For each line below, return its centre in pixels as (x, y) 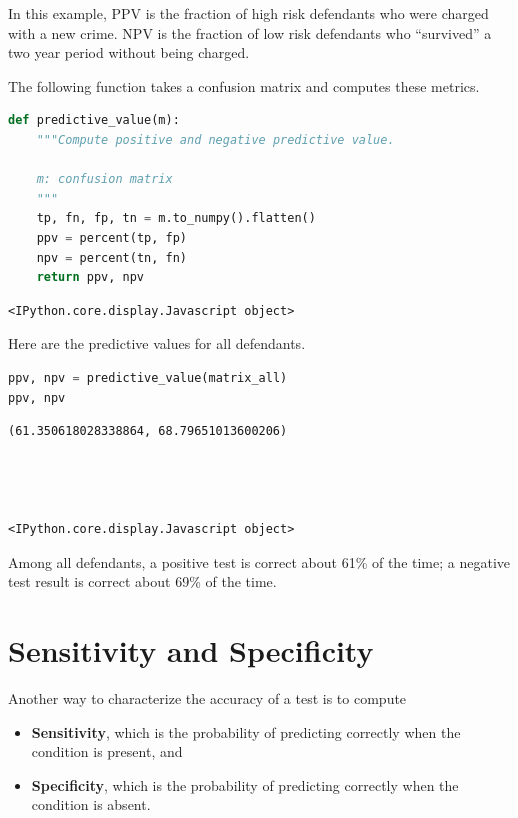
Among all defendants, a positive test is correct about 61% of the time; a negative (259, 561)
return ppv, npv (90, 277)
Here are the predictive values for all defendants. (157, 343)
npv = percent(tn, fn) (111, 257)
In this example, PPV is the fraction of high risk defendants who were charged (248, 13)
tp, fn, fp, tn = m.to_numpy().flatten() (176, 218)
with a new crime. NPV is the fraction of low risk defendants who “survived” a (250, 32)
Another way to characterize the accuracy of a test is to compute (207, 697)
